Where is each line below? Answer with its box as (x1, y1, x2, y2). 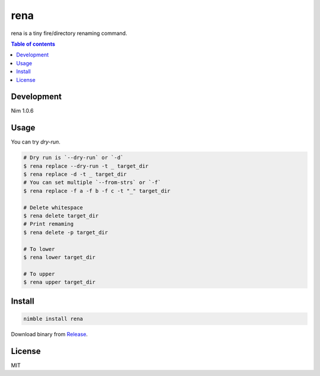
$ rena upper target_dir (23, 279, 96, 286)
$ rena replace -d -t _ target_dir (23, 171, 127, 178)
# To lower (23, 246, 55, 252)
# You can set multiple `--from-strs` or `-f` (23, 179, 161, 186)
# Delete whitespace (23, 204, 83, 211)
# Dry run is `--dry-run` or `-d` (23, 154, 124, 161)
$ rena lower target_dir (23, 254, 96, 260)
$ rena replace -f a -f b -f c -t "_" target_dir (23, 187, 171, 194)
